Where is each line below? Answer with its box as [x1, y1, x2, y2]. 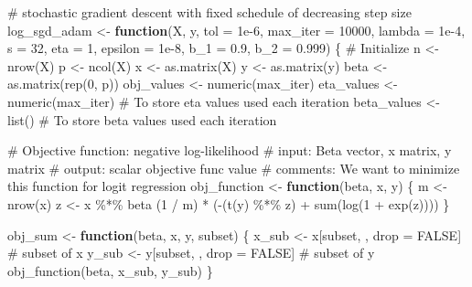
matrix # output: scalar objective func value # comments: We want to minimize [7, 158, 460, 177]
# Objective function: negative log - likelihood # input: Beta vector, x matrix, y [7, 141, 452, 160]
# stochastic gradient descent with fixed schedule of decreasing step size [7, 3, 412, 21]
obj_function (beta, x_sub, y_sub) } [7, 260, 213, 280]
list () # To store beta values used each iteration [7, 110, 277, 129]
